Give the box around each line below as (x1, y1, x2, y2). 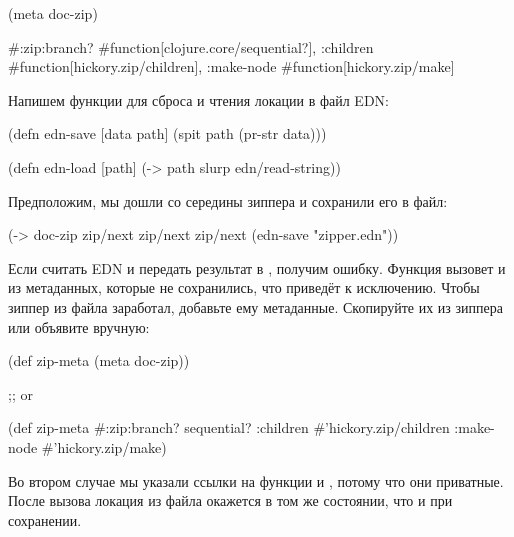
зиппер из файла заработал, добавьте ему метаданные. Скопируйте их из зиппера (8, 296, 503, 317)
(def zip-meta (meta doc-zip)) (8, 350, 190, 371)
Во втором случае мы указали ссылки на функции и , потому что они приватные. (8, 470, 504, 491)
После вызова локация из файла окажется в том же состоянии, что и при (8, 490, 453, 511)
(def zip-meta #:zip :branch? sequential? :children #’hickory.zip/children (8, 417, 450, 438)
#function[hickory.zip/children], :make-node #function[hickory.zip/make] (8, 56, 455, 77)
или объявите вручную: (8, 316, 150, 337)
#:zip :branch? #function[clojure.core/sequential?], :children (8, 36, 374, 57)
